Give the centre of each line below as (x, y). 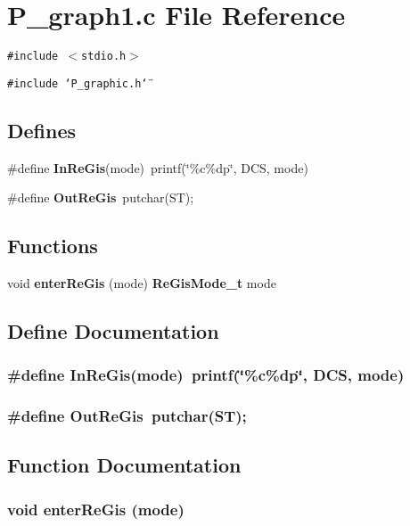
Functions (53, 246)
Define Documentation (113, 331)
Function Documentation (124, 465)
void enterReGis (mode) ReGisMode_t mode (142, 283)
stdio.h (104, 57)
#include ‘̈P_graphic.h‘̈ (78, 83)
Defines (42, 130)
